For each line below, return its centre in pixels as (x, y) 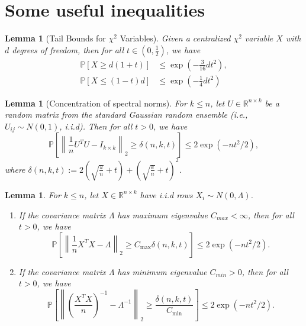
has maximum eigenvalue (162, 214)
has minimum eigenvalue (162, 271)
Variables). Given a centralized (175, 38)
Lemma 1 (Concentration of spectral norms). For (96, 103)
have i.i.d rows (166, 194)
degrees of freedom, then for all (68, 49)
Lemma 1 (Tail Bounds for (55, 38)
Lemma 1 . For (33, 194)
